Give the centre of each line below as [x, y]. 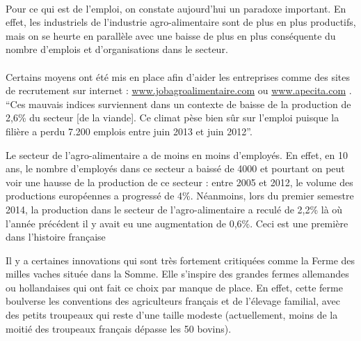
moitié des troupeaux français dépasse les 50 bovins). [119, 328]
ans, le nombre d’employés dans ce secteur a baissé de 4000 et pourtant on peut [175, 168]
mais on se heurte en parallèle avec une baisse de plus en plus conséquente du [171, 35]
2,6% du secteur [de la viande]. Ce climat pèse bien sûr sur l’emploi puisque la [173, 118]
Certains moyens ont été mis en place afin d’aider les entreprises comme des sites [178, 76]
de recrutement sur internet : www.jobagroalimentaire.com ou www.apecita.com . [179, 90]
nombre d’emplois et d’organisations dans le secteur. [117, 49]
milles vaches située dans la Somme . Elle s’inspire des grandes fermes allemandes [177, 274]
